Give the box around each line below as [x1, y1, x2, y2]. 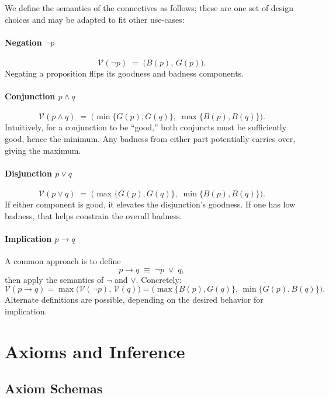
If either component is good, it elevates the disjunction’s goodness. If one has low [5, 198, 296, 210]
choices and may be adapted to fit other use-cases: [5, 13, 185, 25]
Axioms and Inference [5, 339, 185, 363]
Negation [5, 36, 42, 48]
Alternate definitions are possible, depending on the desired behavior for [5, 293, 264, 306]
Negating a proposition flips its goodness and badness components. [5, 67, 244, 79]
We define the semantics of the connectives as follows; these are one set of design [5, 2, 294, 13]
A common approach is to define [5, 254, 121, 267]
